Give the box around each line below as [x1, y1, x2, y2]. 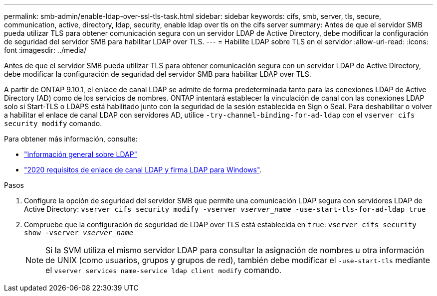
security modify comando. [4, 119, 102, 128]
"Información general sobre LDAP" [24, 150, 138, 158]
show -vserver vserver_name [24, 229, 134, 237]
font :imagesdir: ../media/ [4, 46, 87, 54]
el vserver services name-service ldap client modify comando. [45, 265, 282, 275]
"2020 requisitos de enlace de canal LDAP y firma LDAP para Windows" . [24, 165, 262, 174]
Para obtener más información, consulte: [4, 135, 138, 143]
